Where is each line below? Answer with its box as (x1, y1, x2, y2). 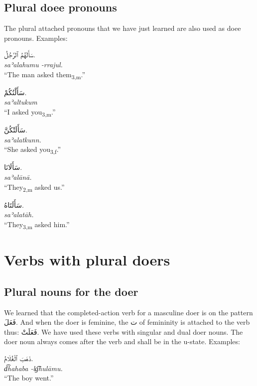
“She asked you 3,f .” (4, 144, 61, 155)
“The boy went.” (4, 373, 54, 383)
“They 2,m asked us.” (4, 181, 65, 193)
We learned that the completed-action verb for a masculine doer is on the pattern (4, 307, 253, 317)
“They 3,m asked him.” (4, 219, 70, 231)
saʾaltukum (4, 97, 37, 107)
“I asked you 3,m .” (4, 106, 56, 118)
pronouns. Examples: (4, 32, 68, 43)
